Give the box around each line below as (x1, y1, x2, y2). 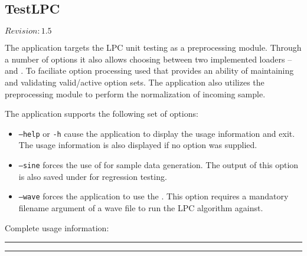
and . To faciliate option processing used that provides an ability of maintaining (5, 64, 294, 77)
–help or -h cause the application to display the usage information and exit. (18, 127, 295, 139)
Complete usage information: (5, 221, 109, 234)
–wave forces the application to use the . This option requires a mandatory (18, 190, 289, 202)
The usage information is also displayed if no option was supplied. (18, 139, 257, 151)
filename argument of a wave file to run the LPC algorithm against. (18, 201, 263, 214)
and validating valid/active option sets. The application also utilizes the (5, 76, 264, 88)
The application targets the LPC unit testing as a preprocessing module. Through (5, 41, 302, 54)
